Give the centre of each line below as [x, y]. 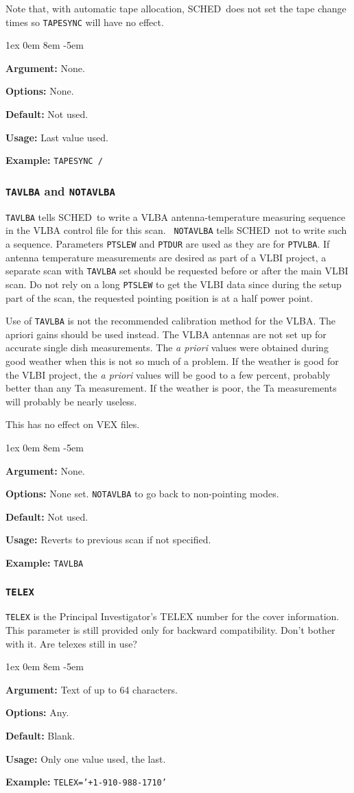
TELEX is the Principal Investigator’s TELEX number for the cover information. [173, 616]
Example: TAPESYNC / [54, 160]
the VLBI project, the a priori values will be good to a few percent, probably [168, 374]
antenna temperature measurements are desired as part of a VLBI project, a [166, 257]
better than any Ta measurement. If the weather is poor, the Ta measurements [171, 388]
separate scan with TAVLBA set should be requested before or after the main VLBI [177, 271]
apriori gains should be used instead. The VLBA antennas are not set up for [166, 334]
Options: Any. [37, 712]
